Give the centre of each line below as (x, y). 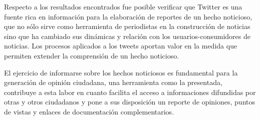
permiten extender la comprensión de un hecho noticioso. (92, 55)
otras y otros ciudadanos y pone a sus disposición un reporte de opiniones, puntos (129, 102)
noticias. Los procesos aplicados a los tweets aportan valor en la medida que (121, 46)
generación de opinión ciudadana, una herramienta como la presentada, (113, 82)
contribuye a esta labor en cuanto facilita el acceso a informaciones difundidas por (130, 92)
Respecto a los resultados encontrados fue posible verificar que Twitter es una (123, 6)
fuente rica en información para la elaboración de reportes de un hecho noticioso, (128, 16)
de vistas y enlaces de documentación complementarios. (89, 111)
